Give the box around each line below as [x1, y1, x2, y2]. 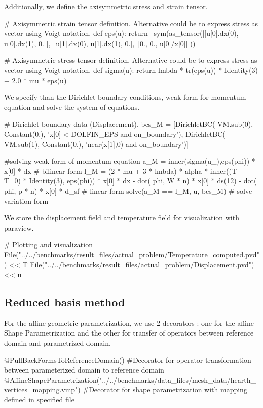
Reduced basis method [4, 294, 125, 310]
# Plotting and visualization [4, 239, 93, 250]
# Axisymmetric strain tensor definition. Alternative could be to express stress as [4, 18, 258, 28]
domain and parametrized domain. [4, 338, 111, 348]
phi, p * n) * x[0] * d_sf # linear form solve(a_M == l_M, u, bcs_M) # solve [4, 185, 252, 196]
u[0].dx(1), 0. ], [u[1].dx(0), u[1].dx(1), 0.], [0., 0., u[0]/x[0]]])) [4, 38, 196, 48]
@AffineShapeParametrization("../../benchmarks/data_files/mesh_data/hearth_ [4, 374, 256, 385]
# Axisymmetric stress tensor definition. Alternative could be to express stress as [4, 55, 257, 65]
